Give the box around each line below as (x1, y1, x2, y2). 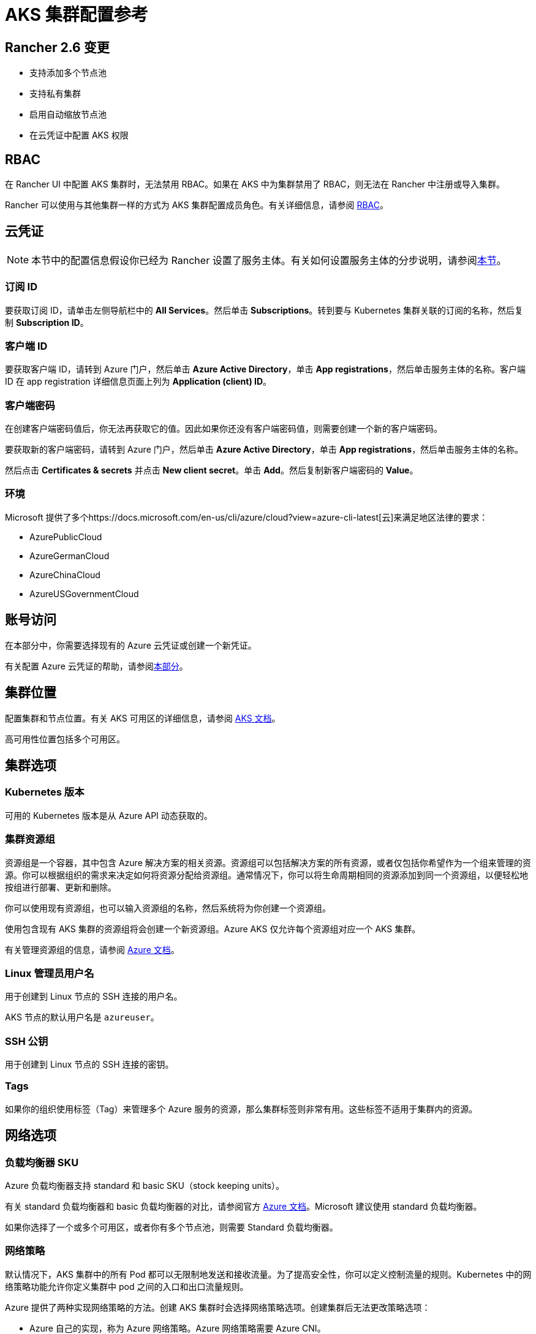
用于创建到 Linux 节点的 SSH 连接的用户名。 (5, 991, 183, 1002)
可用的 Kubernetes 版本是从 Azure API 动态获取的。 (5, 810, 213, 821)
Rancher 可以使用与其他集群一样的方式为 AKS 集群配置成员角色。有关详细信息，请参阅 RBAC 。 (5, 200, 389, 211)
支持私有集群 (29, 88, 81, 99)
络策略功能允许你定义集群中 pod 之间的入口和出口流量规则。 (5, 1281, 249, 1292)
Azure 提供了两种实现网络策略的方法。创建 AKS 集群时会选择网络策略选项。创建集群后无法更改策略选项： (5, 1302, 431, 1313)
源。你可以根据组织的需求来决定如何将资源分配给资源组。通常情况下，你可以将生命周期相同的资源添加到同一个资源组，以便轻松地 (5, 869, 528, 880)
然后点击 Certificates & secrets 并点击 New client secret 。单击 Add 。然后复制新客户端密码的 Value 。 (5, 465, 418, 476)
